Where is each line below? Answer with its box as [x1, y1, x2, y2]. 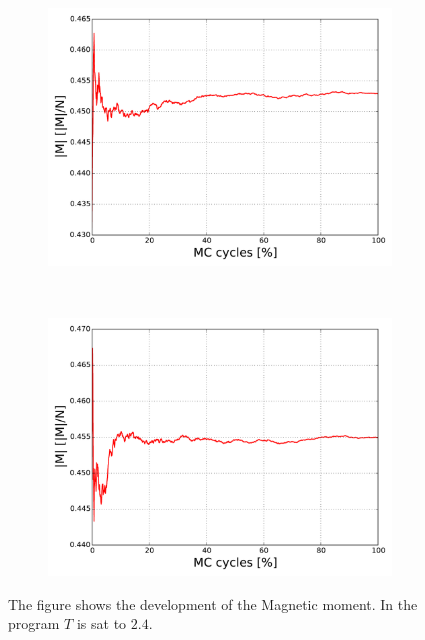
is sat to [76, 613, 127, 634]
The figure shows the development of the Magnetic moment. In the [8, 593, 418, 614]
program [8, 613, 60, 634]
